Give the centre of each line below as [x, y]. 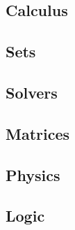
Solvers [32, 92]
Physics [33, 174]
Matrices [38, 133]
